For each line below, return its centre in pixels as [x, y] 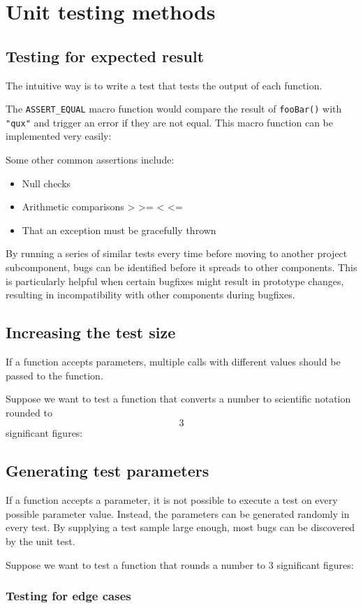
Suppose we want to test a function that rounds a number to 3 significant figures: [180, 564]
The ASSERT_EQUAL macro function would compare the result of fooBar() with [174, 109]
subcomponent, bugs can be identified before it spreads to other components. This [181, 267]
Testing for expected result [105, 56]
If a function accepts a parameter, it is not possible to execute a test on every [172, 500]
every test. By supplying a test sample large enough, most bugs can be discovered [180, 527]
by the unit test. [40, 541]
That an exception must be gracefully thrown [119, 230]
